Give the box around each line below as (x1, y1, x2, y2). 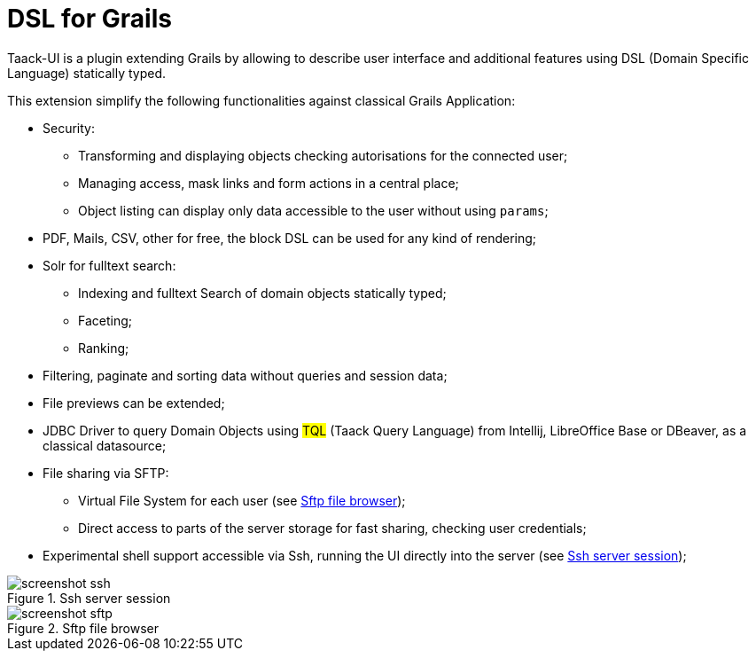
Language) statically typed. (7, 65, 166, 81)
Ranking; (78, 340, 129, 356)
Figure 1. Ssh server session (7, 590, 171, 606)
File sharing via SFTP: (43, 465, 169, 481)
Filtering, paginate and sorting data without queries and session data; (43, 367, 448, 383)
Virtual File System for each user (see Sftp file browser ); (78, 492, 406, 508)
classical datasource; (43, 437, 167, 453)
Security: (43, 120, 95, 136)
